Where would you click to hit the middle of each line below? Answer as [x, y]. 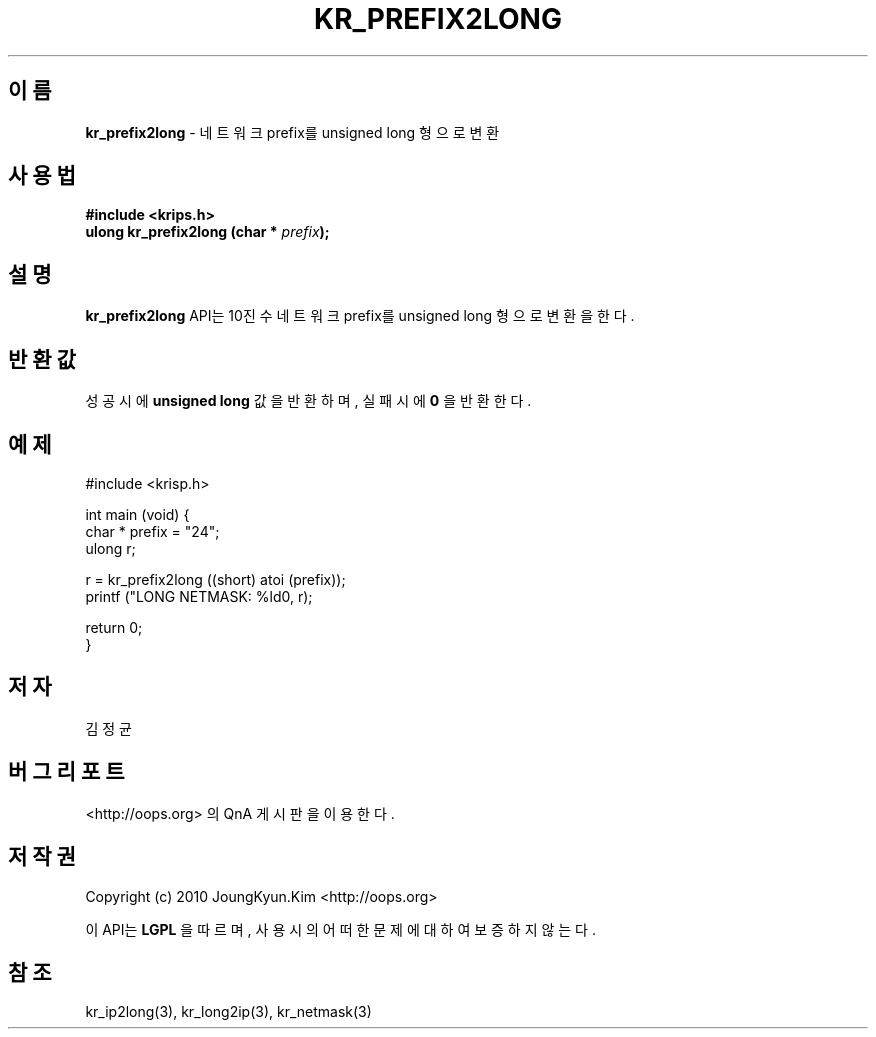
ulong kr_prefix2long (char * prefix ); [207, 232]
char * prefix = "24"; [152, 531]
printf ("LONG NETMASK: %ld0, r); [199, 596]
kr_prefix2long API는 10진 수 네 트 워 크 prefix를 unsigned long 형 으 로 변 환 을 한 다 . [360, 316]
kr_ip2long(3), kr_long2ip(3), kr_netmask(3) [228, 1012]
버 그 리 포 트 [66, 772]
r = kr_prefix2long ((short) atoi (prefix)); [215, 579]
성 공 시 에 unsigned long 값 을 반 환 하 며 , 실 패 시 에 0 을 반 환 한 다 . [308, 401]
